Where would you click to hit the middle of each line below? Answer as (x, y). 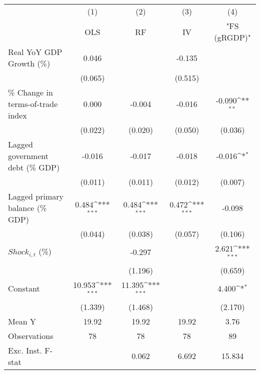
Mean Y (22, 321)
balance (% (27, 208)
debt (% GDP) (34, 167)
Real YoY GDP (35, 52)
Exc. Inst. (25, 350)
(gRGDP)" (232, 37)
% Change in (30, 92)
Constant (24, 288)
